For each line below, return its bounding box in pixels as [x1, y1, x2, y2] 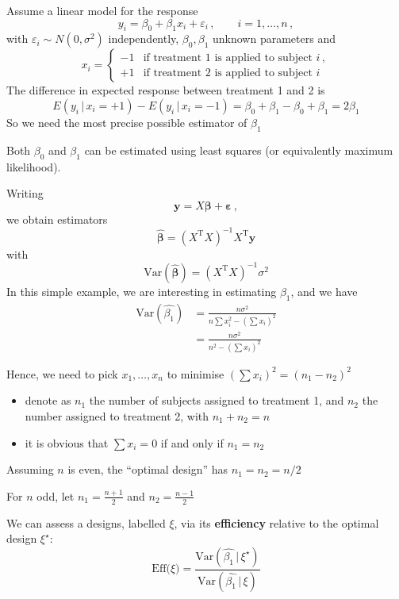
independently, [108, 30, 179, 47]
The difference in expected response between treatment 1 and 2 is [6, 82, 325, 98]
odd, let [36, 487, 75, 504]
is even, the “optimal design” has [67, 461, 228, 478]
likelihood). [6, 158, 61, 175]
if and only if [160, 434, 224, 451]
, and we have [290, 282, 358, 299]
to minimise [167, 365, 224, 382]
